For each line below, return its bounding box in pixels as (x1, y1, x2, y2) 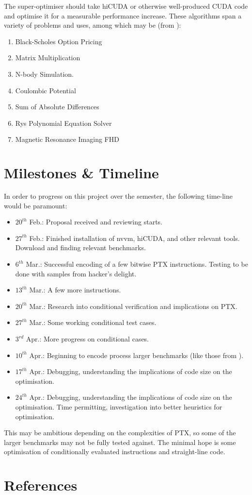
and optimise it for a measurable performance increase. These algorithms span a (4, 10, 242, 20)
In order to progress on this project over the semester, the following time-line (4, 191, 233, 201)
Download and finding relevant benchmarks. (15, 242, 146, 253)
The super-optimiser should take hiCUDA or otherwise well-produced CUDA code (4, 1, 248, 11)
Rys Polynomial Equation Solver (15, 118, 112, 128)
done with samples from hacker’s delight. (15, 268, 137, 278)
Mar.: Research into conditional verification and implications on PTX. (29, 301, 237, 311)
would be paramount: (4, 200, 67, 210)
